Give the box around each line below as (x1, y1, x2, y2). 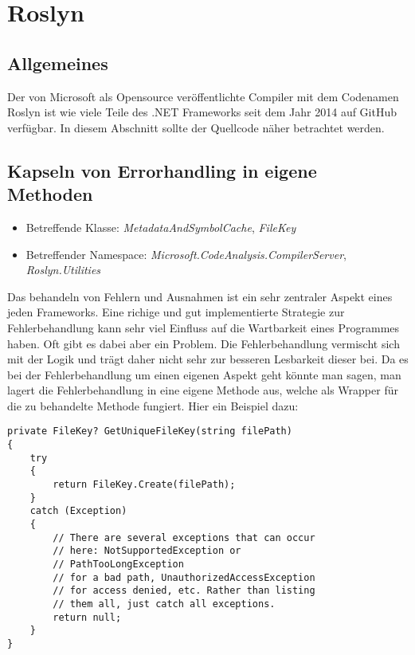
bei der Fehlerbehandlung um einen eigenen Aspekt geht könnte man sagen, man (7, 366, 401, 382)
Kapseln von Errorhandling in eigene (7, 158, 317, 182)
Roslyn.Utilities (25, 261, 101, 278)
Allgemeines (7, 50, 108, 75)
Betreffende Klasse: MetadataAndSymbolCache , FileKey (25, 218, 296, 235)
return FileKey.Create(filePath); (53, 479, 236, 491)
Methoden (7, 182, 93, 206)
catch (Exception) (29, 505, 127, 517)
